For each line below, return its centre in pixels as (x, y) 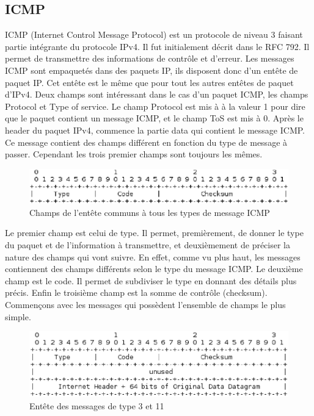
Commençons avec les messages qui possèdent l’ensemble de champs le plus (145, 305)
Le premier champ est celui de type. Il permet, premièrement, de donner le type (154, 233)
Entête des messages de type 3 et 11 (97, 405)
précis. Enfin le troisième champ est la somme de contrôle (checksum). (136, 292)
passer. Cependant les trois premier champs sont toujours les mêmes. (134, 154)
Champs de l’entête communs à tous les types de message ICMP (150, 212)
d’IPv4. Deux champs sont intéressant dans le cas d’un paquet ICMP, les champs (157, 94)
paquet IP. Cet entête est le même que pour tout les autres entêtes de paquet (149, 82)
